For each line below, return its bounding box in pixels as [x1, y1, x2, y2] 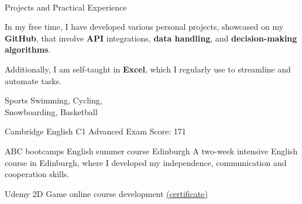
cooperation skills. [5, 168, 70, 180]
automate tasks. [5, 74, 61, 87]
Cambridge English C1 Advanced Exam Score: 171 [5, 125, 186, 137]
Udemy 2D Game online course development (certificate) [5, 187, 208, 199]
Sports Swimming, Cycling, [5, 94, 102, 106]
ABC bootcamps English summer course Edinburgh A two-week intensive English [5, 144, 298, 157]
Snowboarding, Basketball [5, 105, 98, 117]
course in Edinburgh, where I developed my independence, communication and [5, 156, 287, 168]
